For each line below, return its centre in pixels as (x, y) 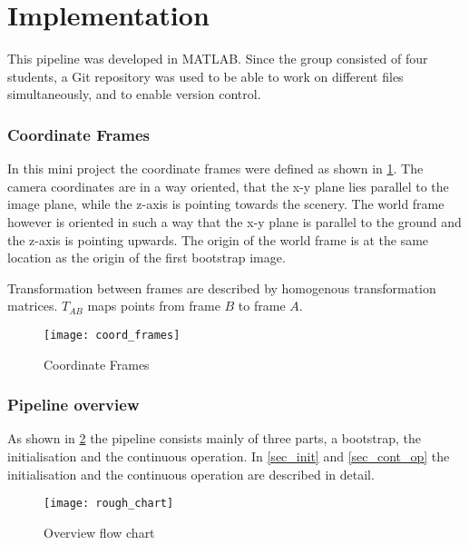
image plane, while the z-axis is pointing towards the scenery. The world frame (226, 204)
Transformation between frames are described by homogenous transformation (222, 287)
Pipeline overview (73, 405)
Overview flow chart (99, 532)
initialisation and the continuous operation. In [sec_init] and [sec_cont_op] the (229, 456)
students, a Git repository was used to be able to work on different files (205, 76)
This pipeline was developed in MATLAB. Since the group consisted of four (218, 59)
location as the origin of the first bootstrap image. (147, 258)
